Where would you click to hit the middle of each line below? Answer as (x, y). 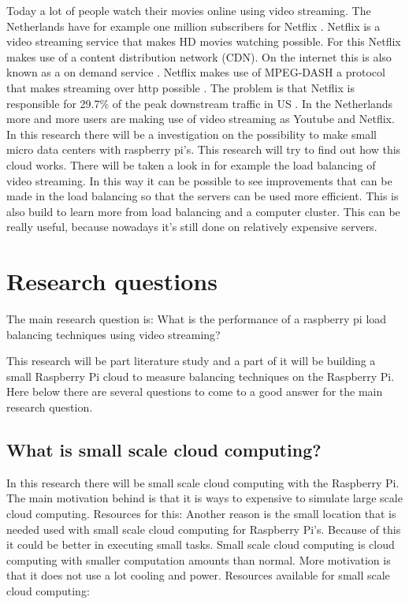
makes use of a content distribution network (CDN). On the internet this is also (199, 56)
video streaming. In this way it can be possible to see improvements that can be (199, 180)
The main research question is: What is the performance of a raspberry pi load (197, 319)
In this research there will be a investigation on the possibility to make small (191, 134)
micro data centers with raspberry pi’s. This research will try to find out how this (204, 149)
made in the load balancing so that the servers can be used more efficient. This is (203, 196)
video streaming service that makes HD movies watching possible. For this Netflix (204, 41)
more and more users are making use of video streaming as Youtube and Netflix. (201, 119)
